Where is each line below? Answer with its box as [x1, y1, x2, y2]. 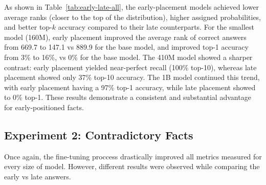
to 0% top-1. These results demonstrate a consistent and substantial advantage [4, 92, 251, 102]
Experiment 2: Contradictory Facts [4, 127, 193, 142]
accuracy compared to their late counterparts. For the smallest [58, 22, 255, 32]
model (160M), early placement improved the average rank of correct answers [4, 31, 247, 42]
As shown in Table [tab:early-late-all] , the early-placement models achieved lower [4, 2, 259, 12]
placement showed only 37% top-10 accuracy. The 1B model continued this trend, [4, 72, 260, 83]
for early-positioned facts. [4, 101, 84, 112]
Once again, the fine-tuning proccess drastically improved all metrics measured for [4, 151, 262, 161]
